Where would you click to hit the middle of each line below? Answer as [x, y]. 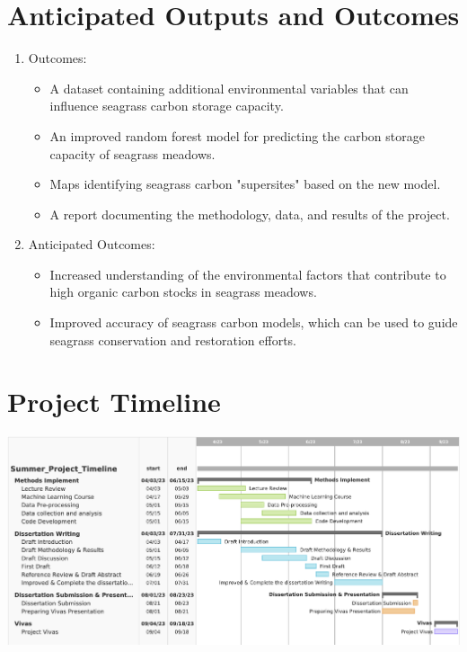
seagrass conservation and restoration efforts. [173, 339]
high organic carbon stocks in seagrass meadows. [183, 292]
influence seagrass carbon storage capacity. [167, 106]
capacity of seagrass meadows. [132, 153]
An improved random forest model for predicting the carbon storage [237, 135]
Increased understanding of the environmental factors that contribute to [248, 274]
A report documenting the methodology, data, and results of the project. [250, 214]
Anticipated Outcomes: [92, 244]
